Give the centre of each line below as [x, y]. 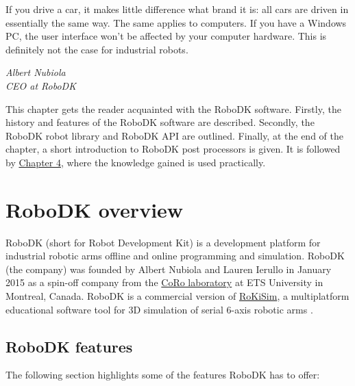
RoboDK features [69, 346]
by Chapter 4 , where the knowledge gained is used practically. [136, 162]
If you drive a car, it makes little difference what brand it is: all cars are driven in [177, 9]
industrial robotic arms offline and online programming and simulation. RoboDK [175, 256]
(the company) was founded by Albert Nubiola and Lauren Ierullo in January [169, 269]
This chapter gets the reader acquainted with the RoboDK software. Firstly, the [173, 108]
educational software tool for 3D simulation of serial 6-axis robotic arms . [159, 309]
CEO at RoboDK [41, 85]
